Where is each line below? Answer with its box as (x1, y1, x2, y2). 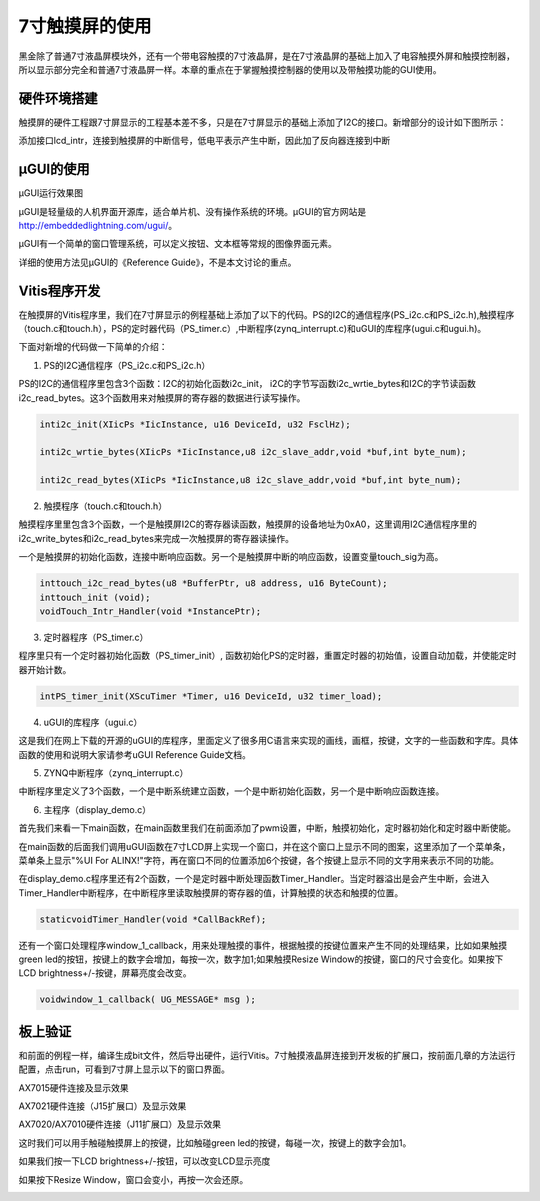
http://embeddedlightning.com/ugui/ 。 (18, 219, 178, 231)
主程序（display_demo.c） (43, 803, 152, 815)
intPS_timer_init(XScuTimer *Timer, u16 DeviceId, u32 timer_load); (39, 690, 383, 702)
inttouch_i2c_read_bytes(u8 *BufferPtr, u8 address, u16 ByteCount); (39, 578, 388, 589)
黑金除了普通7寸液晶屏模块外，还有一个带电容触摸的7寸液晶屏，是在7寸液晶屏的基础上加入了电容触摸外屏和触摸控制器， (18, 50, 515, 62)
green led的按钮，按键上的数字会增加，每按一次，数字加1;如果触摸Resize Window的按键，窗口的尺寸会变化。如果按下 (18, 953, 504, 965)
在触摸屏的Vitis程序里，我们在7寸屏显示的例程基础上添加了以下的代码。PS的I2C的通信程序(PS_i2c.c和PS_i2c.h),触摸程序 (18, 308, 515, 320)
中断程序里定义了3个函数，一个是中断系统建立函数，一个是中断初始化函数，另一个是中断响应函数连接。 (18, 785, 445, 797)
